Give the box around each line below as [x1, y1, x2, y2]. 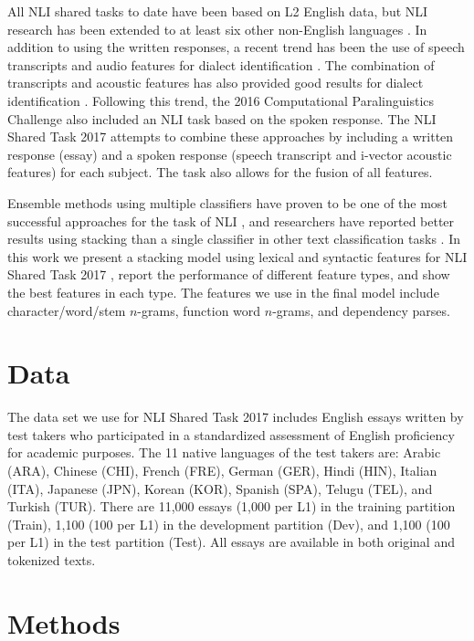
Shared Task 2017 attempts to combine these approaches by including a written [7, 127, 454, 146]
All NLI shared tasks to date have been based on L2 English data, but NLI [7, 2, 428, 20]
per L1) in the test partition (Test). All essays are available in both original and [7, 532, 455, 552]
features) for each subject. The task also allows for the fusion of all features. [7, 163, 433, 182]
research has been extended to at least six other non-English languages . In [7, 19, 427, 38]
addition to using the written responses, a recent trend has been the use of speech [7, 37, 465, 57]
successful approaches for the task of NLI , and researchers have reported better [7, 211, 455, 230]
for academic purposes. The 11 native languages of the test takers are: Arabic [7, 443, 441, 462]
